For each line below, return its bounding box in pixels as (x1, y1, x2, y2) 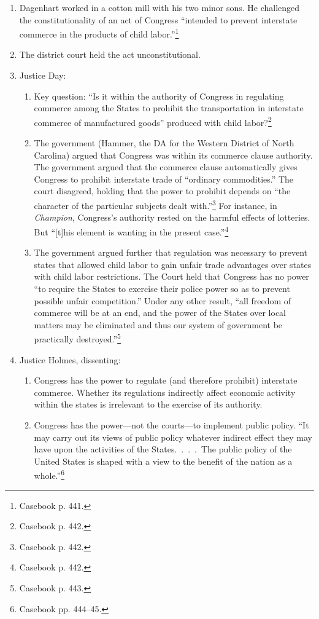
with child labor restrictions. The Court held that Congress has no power (34, 270, 309, 283)
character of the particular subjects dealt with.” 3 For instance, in (34, 197, 277, 211)
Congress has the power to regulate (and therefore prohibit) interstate (34, 374, 298, 387)
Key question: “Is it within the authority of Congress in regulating (34, 89, 284, 102)
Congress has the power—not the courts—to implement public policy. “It (34, 418, 309, 431)
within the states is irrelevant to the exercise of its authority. (34, 398, 263, 411)
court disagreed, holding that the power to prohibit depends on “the (34, 184, 291, 197)
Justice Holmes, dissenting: (19, 353, 121, 366)
